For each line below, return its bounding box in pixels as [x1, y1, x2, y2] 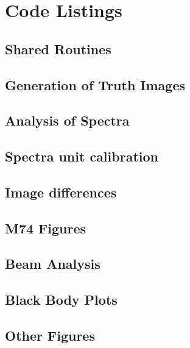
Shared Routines [5, 39, 111, 58]
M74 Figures [5, 218, 86, 237]
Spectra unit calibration [5, 147, 158, 166]
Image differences [5, 182, 117, 201]
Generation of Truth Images [5, 75, 186, 94]
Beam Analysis [5, 254, 100, 273]
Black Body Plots [5, 290, 118, 309]
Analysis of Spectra [5, 111, 130, 130]
